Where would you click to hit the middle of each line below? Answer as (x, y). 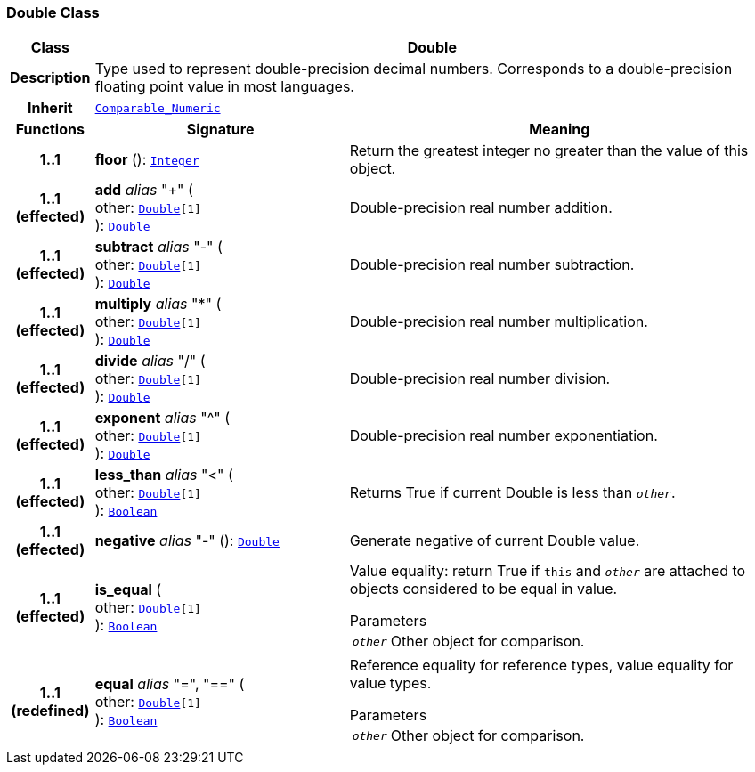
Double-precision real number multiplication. (499, 322)
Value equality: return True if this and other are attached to (548, 571)
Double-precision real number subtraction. (492, 265)
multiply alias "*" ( (158, 304)
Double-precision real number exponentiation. (503, 436)
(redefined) (50, 711)
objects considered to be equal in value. (483, 589)
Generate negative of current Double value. (495, 541)
